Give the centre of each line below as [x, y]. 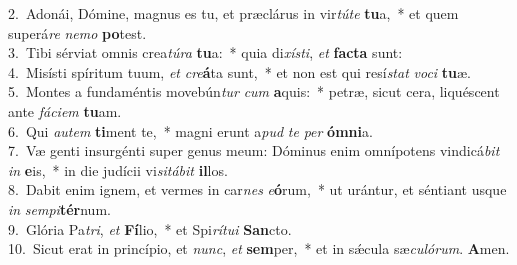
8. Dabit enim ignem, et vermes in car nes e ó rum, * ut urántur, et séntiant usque [257, 189]
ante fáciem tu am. [65, 110]
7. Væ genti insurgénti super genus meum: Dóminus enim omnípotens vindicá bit [254, 150]
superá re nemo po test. [77, 32]
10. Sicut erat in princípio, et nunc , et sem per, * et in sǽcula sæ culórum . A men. [259, 248]
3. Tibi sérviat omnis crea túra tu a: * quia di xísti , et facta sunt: [205, 52]
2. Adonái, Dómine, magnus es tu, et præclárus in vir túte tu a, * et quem [233, 13]
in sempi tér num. [59, 208]
